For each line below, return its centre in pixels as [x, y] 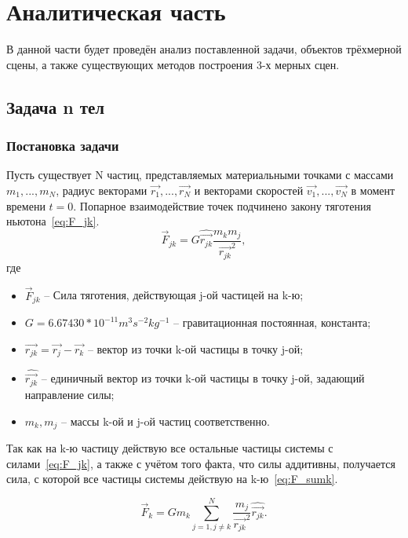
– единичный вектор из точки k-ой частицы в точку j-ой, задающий [203, 378]
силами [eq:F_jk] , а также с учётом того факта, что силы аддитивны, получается [201, 463]
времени [26, 205]
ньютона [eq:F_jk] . [53, 221]
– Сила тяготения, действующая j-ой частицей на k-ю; [174, 295]
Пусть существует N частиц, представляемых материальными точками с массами [200, 175]
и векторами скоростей [249, 190]
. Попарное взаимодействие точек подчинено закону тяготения [222, 205]
